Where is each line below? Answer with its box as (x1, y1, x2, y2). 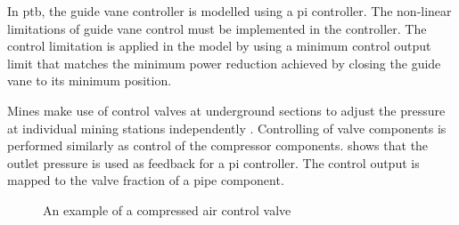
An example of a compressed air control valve (43, 200, 291, 219)
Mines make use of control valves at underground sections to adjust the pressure (7, 100, 446, 119)
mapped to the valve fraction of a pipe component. (7, 171, 284, 189)
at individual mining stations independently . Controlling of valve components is (7, 118, 447, 137)
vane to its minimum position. (7, 71, 172, 90)
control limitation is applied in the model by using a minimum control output (7, 36, 431, 55)
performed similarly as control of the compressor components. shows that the (7, 136, 429, 155)
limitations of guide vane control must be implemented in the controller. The (7, 19, 427, 37)
